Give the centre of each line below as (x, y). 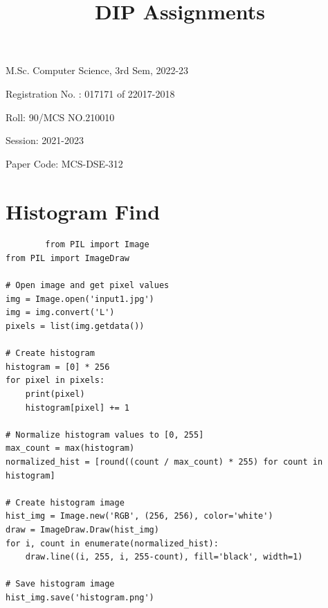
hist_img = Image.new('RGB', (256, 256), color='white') (139, 516)
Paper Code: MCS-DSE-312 (64, 163)
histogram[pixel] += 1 (77, 408)
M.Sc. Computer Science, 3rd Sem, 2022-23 (97, 70)
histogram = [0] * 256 (58, 367)
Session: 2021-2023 (45, 140)
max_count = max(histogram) (70, 448)
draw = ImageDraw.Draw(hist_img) (82, 529)
